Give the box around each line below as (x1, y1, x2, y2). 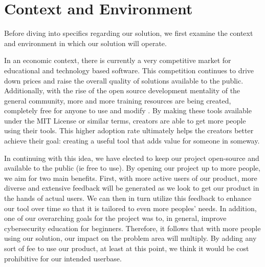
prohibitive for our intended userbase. (4, 253, 122, 263)
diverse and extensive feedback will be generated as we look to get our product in (4, 182, 259, 193)
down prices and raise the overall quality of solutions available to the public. (4, 75, 244, 86)
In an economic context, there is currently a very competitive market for (4, 55, 231, 66)
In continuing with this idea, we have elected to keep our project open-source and (4, 152, 259, 163)
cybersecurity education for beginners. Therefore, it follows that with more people (4, 222, 261, 233)
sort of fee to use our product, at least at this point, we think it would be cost (4, 243, 249, 253)
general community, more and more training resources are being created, (4, 95, 231, 106)
